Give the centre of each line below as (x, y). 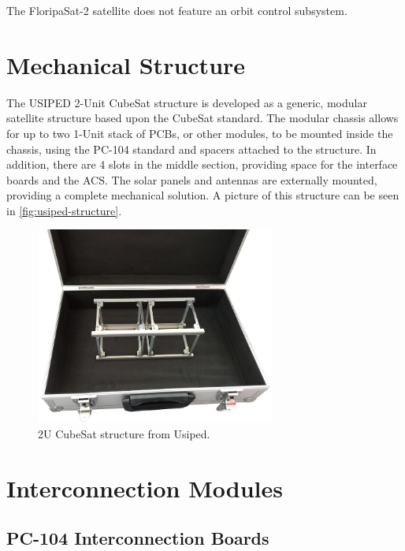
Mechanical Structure (126, 64)
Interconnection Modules (145, 488)
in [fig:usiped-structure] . (64, 210)
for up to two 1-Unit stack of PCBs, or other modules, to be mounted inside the (200, 133)
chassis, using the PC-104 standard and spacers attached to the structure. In (191, 149)
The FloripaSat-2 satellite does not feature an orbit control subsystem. (177, 10)
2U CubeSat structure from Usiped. (124, 433)
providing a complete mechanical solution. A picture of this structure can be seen (203, 195)
